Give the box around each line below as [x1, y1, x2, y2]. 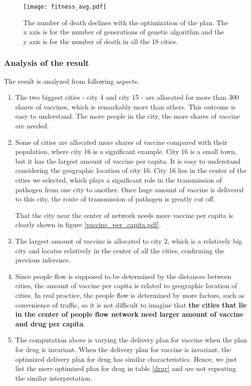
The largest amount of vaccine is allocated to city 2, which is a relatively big [15, 235, 242, 246]
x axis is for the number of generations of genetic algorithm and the [23, 27, 224, 37]
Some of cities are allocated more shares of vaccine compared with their [15, 137, 228, 147]
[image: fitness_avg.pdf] [23, 3, 106, 10]
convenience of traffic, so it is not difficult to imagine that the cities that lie [15, 299, 247, 309]
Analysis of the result [4, 57, 89, 69]
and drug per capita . [15, 318, 85, 328]
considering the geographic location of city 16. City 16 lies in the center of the [15, 165, 247, 175]
